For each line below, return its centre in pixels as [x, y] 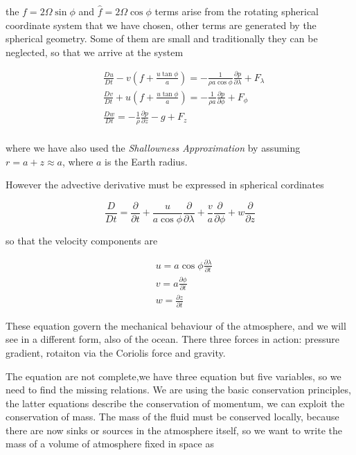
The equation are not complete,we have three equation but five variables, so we [173, 376]
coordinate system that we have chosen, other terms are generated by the [161, 25]
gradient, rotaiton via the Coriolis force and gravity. [116, 352]
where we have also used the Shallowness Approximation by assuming [153, 147]
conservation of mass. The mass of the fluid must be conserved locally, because [172, 417]
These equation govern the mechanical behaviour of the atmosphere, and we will [176, 325]
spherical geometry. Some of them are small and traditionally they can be [162, 38]
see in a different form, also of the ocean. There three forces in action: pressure [173, 339]
